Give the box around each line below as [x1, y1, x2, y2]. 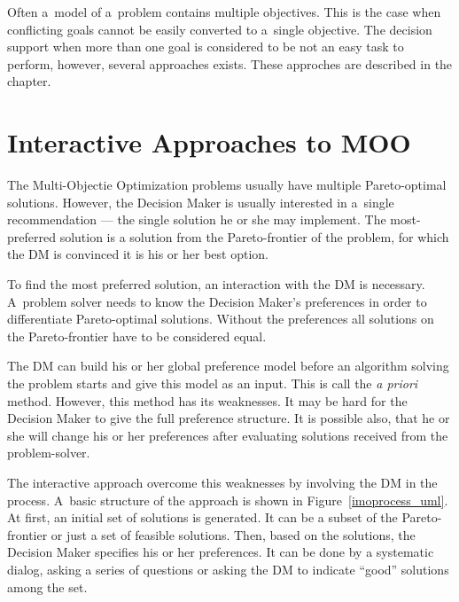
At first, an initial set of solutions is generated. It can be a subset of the [7, 508, 398, 527]
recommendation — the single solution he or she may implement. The [7, 210, 386, 229]
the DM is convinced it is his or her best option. [7, 245, 268, 263]
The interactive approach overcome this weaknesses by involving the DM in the [7, 473, 438, 491]
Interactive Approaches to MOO [7, 124, 411, 160]
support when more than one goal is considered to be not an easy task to [7, 37, 404, 56]
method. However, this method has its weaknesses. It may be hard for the [7, 391, 408, 410]
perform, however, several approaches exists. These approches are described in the [7, 54, 453, 73]
